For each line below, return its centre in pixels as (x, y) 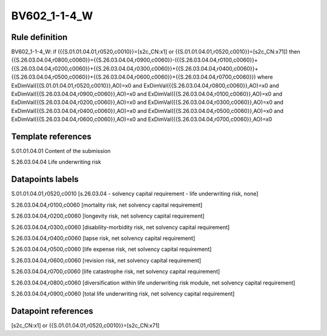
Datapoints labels (45, 179)
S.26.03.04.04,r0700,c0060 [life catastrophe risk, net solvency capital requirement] (116, 271)
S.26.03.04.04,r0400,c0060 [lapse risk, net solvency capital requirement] (103, 238)
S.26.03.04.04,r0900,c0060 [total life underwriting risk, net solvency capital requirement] (123, 294)
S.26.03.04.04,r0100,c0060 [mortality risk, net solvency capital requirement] (107, 205)
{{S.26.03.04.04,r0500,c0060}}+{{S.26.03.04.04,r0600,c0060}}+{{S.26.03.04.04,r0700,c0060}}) (134, 77)
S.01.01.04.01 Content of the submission (61, 151)
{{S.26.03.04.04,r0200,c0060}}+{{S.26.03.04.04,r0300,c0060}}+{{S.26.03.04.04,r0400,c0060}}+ (135, 68)
